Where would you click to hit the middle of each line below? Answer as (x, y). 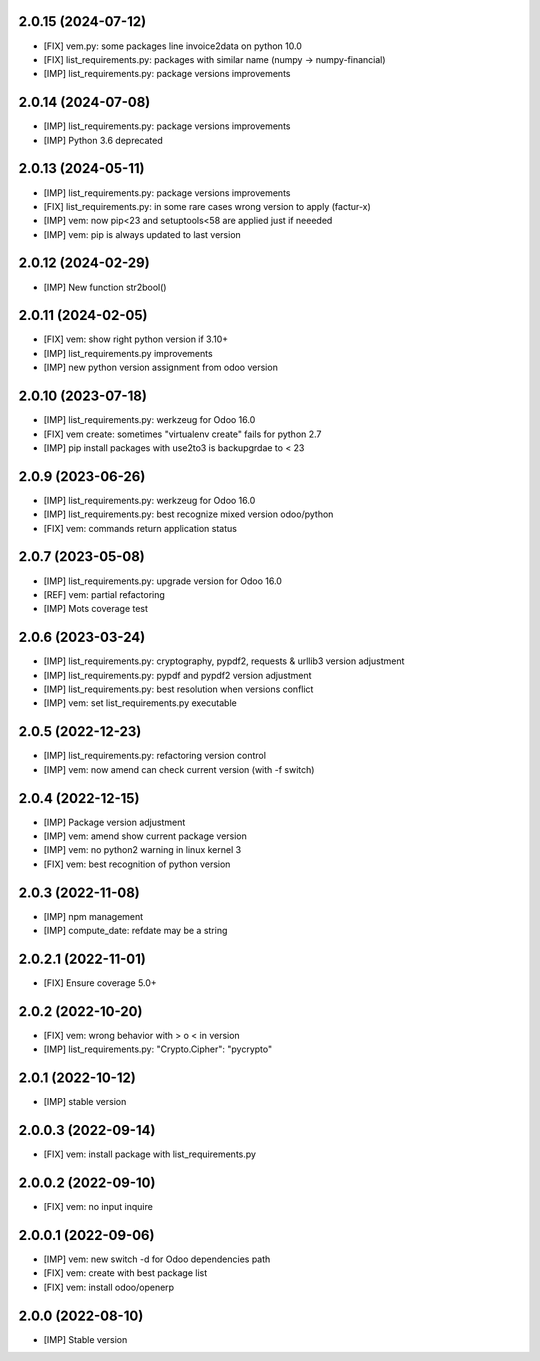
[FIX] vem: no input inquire (98, 1206)
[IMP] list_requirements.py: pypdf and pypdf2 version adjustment (177, 675)
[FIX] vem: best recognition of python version (137, 864)
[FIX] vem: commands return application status (140, 528)
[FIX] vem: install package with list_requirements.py (150, 1154)
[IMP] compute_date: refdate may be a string (135, 931)
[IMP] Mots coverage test (96, 609)
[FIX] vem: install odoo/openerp (109, 1287)
